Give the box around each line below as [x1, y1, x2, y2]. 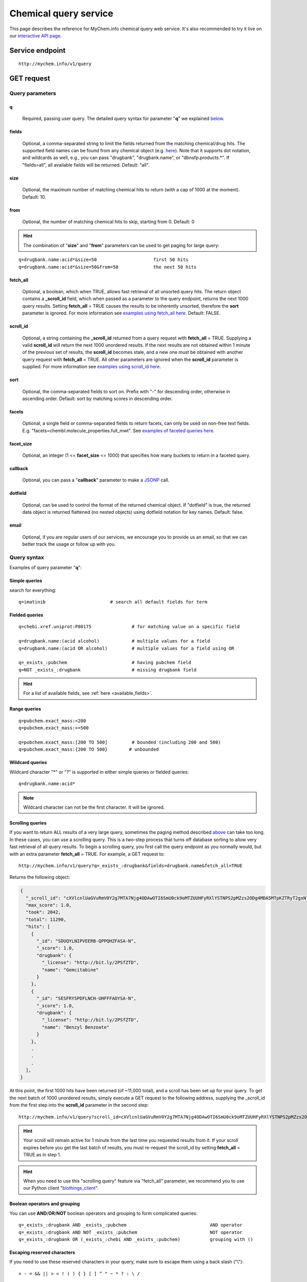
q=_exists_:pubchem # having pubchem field [18, 659, 191, 666]
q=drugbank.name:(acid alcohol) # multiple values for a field [18, 638, 210, 644]
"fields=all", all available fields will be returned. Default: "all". [22, 162, 150, 168]
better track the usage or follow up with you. [22, 541, 116, 547]
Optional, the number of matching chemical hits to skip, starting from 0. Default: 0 [22, 218, 194, 225]
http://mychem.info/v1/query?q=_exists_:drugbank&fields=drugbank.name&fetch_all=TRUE [18, 863, 243, 869]
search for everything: [9, 587, 56, 593]
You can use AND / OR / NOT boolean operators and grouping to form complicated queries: [9, 1210, 198, 1216]
